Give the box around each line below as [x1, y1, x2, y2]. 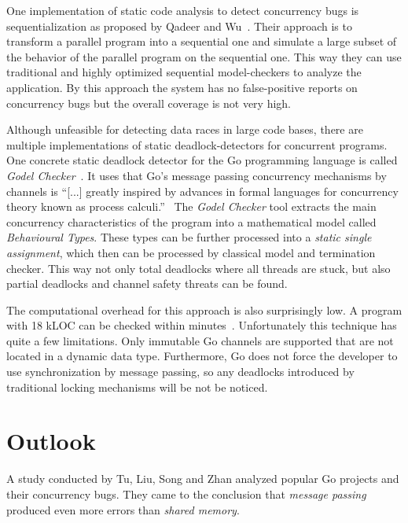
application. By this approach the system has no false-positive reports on [6, 79, 358, 95]
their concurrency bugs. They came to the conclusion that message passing [6, 485, 366, 502]
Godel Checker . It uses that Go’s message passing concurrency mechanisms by [6, 167, 387, 183]
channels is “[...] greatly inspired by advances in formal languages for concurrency [6, 182, 399, 199]
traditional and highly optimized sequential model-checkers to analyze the [6, 64, 362, 80]
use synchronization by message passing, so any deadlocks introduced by [6, 363, 355, 380]
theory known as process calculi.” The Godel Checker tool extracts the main [6, 198, 377, 215]
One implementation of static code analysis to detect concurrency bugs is [6, 2, 359, 18]
